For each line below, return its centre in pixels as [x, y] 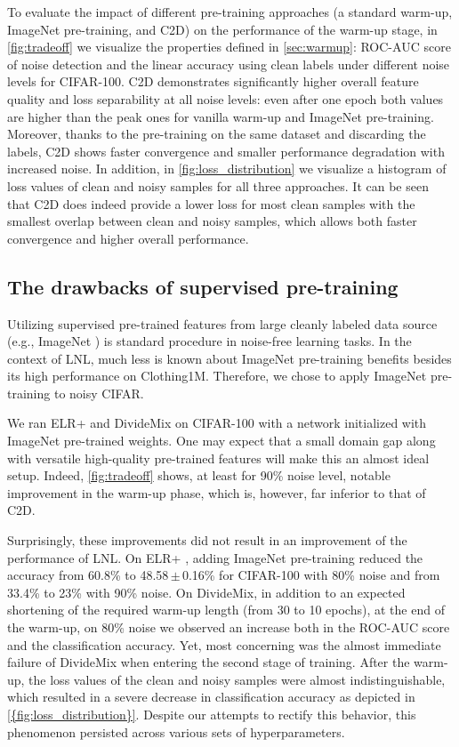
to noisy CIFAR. [99, 393]
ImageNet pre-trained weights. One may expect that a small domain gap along [221, 441]
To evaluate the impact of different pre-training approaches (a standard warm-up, [230, 12]
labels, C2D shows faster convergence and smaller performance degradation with [226, 151]
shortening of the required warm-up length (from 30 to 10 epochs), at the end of [226, 610]
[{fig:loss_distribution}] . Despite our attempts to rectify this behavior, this [212, 714]
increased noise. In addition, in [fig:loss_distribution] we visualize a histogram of [227, 169]
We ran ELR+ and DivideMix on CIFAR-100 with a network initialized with [217, 423]
